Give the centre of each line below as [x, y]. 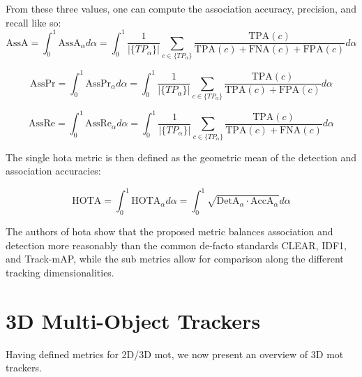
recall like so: [33, 22]
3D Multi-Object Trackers [133, 320]
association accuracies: [53, 171]
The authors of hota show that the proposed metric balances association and [169, 231]
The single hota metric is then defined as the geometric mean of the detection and [181, 157]
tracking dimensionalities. [60, 272]
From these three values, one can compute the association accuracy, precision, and [181, 8]
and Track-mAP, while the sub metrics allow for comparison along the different [175, 259]
